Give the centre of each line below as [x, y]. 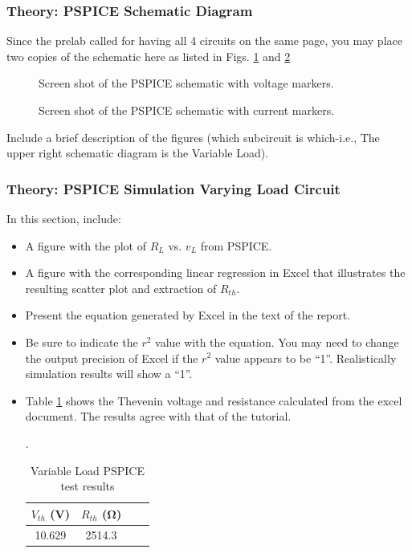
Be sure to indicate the [82, 342]
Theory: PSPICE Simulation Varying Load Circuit [173, 188]
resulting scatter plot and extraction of [121, 288]
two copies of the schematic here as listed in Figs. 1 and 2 [149, 56]
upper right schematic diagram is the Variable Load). [138, 153]
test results [88, 486]
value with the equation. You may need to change [277, 342]
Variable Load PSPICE [87, 470]
